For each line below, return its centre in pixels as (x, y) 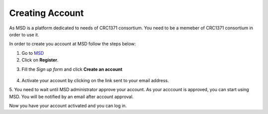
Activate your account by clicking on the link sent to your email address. (95, 80)
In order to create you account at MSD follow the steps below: (72, 44)
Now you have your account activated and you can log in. (68, 106)
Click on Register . (40, 60)
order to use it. (24, 34)
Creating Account (46, 13)
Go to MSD (33, 53)
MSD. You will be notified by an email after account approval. (71, 97)
